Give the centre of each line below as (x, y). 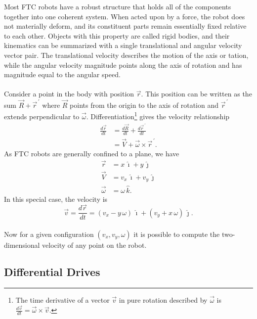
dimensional (22, 245)
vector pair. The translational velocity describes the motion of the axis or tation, (126, 55)
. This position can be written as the (196, 94)
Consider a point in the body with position (69, 94)
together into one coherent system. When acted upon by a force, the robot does (125, 16)
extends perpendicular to (42, 116)
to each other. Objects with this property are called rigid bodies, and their (117, 35)
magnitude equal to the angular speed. (62, 74)
